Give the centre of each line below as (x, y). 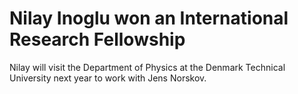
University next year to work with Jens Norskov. (108, 78)
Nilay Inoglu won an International (149, 18)
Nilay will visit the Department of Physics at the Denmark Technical (147, 67)
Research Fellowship (97, 39)
